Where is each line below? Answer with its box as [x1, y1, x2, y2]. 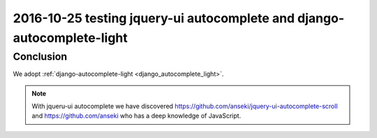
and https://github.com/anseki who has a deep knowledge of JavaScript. [31, 112, 242, 120]
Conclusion [13, 50, 68, 63]
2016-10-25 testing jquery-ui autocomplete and [13, 10, 295, 26]
